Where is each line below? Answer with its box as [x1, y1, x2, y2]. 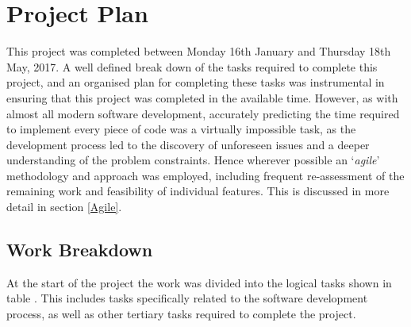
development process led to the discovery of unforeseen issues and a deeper [6, 136, 370, 152]
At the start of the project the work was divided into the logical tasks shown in [6, 274, 392, 290]
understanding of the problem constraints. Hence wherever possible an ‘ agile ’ [6, 152, 380, 168]
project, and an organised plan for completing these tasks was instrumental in [6, 74, 385, 90]
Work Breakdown [6, 237, 153, 262]
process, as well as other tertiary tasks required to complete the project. [6, 306, 356, 322]
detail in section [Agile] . [6, 198, 122, 215]
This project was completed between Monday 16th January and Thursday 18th [6, 43, 391, 60]
